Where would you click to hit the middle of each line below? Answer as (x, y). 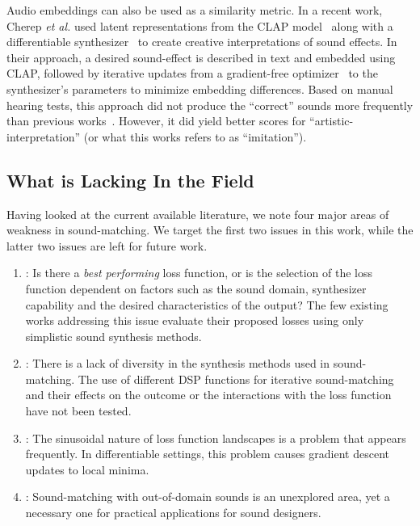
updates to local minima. (87, 469)
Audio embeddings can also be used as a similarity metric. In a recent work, (195, 10)
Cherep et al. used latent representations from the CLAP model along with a (200, 25)
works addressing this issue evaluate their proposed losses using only (195, 320)
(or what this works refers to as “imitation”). (195, 136)
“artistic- (332, 121)
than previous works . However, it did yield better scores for (156, 121)
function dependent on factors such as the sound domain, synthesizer (196, 288)
